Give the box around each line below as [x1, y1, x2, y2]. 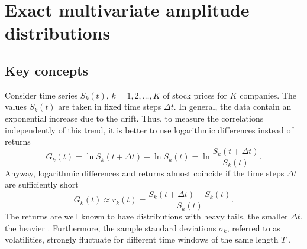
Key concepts [5, 61, 89, 79]
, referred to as [227, 221, 280, 234]
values [5, 100, 27, 113]
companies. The [240, 89, 297, 101]
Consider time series [5, 89, 78, 101]
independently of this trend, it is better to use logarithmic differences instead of [5, 123, 293, 136]
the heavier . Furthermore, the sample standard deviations [5, 221, 216, 234]
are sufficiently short [5, 178, 79, 191]
